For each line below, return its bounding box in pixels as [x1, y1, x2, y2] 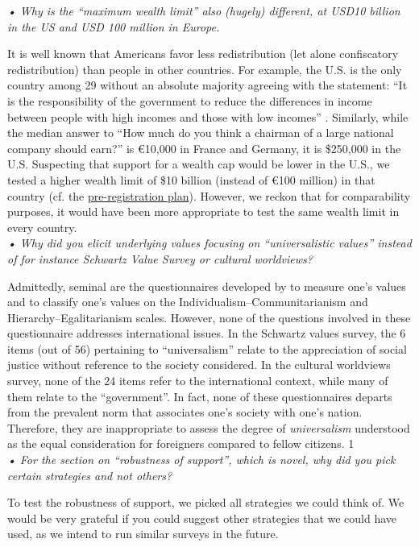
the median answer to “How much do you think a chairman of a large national [7, 124, 394, 141]
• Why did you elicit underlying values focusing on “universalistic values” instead [7, 234, 412, 251]
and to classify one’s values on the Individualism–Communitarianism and [7, 293, 368, 310]
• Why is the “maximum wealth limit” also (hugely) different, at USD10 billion [7, 2, 400, 19]
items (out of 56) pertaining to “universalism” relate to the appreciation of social [7, 340, 407, 357]
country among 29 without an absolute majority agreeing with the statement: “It [7, 77, 408, 93]
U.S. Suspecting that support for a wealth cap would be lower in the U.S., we [7, 155, 390, 172]
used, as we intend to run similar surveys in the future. [7, 525, 279, 542]
